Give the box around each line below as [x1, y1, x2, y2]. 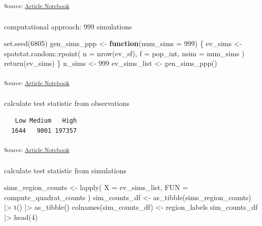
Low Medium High [15, 117, 77, 124]
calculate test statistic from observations [4, 98, 129, 108]
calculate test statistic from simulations [4, 165, 126, 175]
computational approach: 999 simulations [4, 21, 132, 31]
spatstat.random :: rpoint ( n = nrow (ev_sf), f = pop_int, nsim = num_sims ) [4, 48, 245, 58]
